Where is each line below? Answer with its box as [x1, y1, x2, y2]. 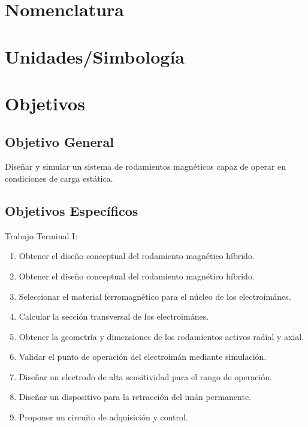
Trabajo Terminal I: [5, 229, 78, 242]
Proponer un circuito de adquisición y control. [19, 411, 188, 423]
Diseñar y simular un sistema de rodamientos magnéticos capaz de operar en [5, 160, 286, 173]
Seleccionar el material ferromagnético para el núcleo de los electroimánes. [19, 290, 291, 302]
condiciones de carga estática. [5, 172, 113, 184]
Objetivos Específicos [5, 201, 138, 219]
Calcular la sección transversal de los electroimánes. [19, 310, 209, 323]
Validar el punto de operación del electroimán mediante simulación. [19, 350, 267, 363]
